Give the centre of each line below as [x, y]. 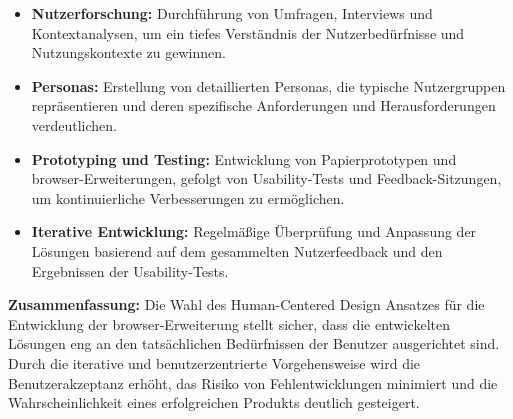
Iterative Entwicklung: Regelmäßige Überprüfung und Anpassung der [254, 231]
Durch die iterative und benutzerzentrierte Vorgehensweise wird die [214, 362]
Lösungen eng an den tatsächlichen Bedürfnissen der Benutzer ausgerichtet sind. [254, 343]
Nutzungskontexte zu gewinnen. [128, 52]
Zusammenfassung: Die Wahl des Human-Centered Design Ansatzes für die [246, 304]
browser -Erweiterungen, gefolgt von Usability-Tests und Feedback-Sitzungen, [266, 178]
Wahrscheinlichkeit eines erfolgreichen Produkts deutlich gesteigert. [214, 402]
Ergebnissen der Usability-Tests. [130, 270]
